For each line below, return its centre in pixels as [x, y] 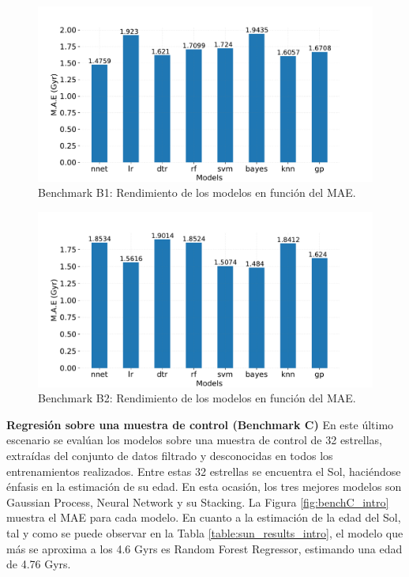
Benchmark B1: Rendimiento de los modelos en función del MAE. [197, 192]
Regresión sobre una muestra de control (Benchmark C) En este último [200, 424]
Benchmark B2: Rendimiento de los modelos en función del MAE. [197, 398]
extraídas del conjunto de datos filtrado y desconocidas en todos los [170, 456]
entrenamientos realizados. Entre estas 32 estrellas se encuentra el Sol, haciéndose [204, 471]
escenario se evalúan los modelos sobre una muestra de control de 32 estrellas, [194, 440]
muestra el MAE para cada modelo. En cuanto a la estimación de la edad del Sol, [204, 517]
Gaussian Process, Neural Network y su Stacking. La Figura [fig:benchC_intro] [198, 502]
